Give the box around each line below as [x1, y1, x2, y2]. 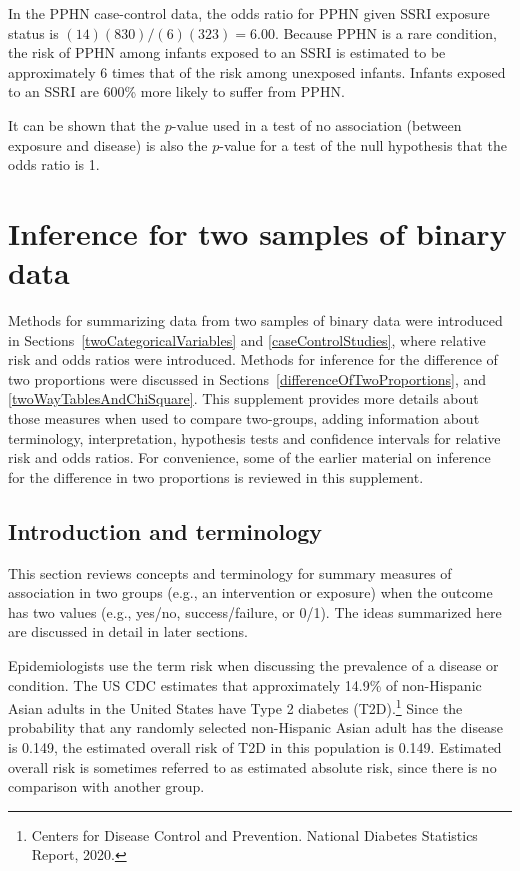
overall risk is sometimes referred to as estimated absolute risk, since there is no [8, 756, 497, 777]
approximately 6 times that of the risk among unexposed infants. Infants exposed [8, 61, 506, 82]
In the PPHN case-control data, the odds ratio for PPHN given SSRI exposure [8, 3, 490, 23]
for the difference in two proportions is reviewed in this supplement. [8, 466, 424, 487]
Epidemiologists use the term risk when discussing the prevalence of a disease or [8, 654, 499, 675]
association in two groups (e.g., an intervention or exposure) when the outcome [8, 582, 493, 603]
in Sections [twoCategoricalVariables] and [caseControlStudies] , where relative [8, 329, 486, 350]
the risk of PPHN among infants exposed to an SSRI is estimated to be [8, 42, 446, 63]
